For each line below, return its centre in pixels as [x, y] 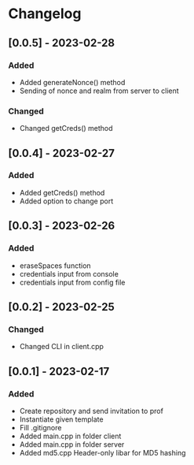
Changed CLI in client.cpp [62, 347]
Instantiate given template [61, 419]
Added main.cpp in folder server [72, 444]
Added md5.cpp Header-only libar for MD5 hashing [102, 452]
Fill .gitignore [40, 427]
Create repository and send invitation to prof [91, 411]
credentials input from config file [72, 282]
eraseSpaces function [55, 266]
